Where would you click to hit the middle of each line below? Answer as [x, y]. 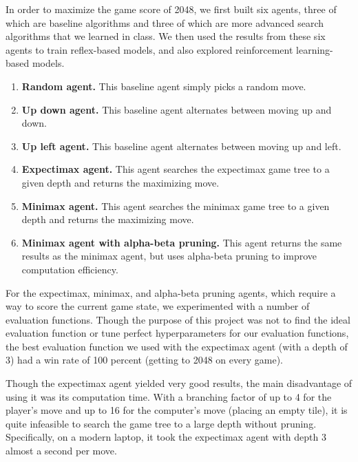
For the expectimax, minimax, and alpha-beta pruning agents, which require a [171, 292]
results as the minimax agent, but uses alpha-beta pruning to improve [169, 256]
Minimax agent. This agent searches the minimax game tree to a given [176, 206]
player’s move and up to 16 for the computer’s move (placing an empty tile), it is [177, 410]
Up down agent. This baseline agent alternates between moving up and [177, 109]
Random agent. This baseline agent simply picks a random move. [164, 86]
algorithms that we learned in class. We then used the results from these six [166, 36]
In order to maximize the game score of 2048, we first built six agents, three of [171, 9]
